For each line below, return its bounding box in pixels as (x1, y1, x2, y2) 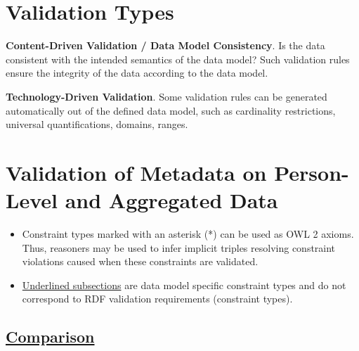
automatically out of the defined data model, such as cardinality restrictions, (6, 103, 336, 117)
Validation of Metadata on (6, 158, 267, 186)
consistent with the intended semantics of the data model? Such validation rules (6, 51, 350, 66)
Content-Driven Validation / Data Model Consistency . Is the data (6, 38, 325, 53)
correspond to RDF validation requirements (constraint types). (22, 291, 293, 306)
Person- (274, 158, 349, 186)
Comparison (6, 326, 95, 347)
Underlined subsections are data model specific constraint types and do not (22, 277, 346, 292)
